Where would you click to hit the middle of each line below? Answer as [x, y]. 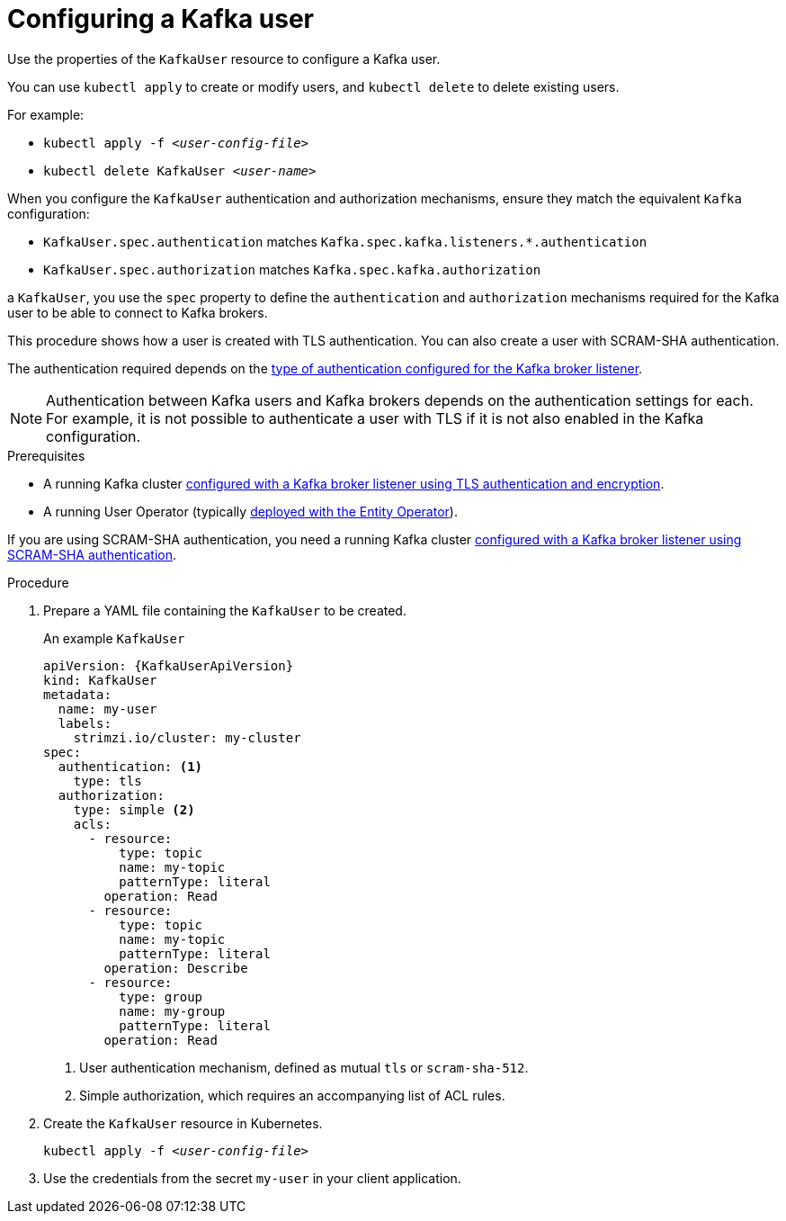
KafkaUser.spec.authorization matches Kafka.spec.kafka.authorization [292, 269]
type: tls [107, 781]
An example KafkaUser [114, 638]
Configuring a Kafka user [161, 19]
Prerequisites [46, 455]
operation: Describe [176, 968]
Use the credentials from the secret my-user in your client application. [252, 1178]
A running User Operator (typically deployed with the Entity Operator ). [250, 511]
